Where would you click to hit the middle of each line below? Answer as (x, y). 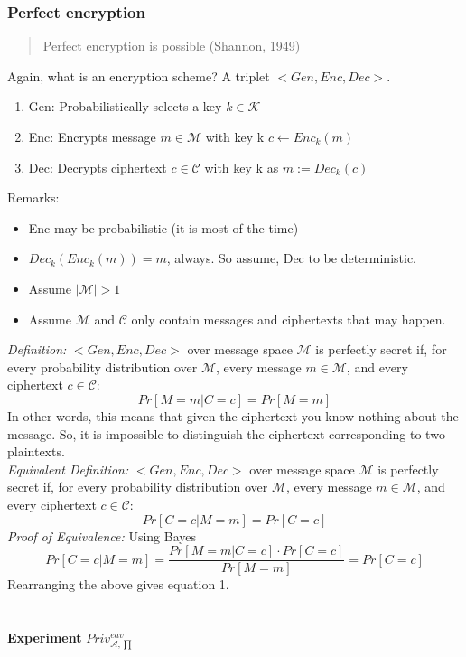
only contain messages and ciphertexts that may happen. (289, 319)
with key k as (242, 167)
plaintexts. (36, 451)
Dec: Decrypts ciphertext (98, 167)
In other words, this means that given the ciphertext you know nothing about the (233, 415)
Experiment (45, 637)
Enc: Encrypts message (92, 136)
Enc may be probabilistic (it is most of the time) (163, 227)
